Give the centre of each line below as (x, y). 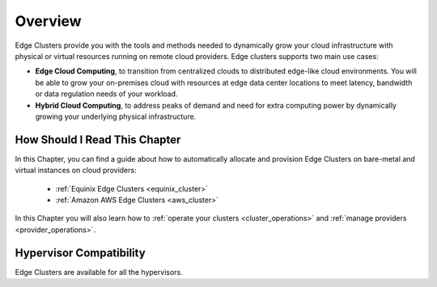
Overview (48, 21)
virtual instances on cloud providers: (76, 171)
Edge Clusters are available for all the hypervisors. (99, 272)
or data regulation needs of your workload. (106, 94)
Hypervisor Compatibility (80, 253)
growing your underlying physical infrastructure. (116, 116)
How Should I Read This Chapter (98, 139)
